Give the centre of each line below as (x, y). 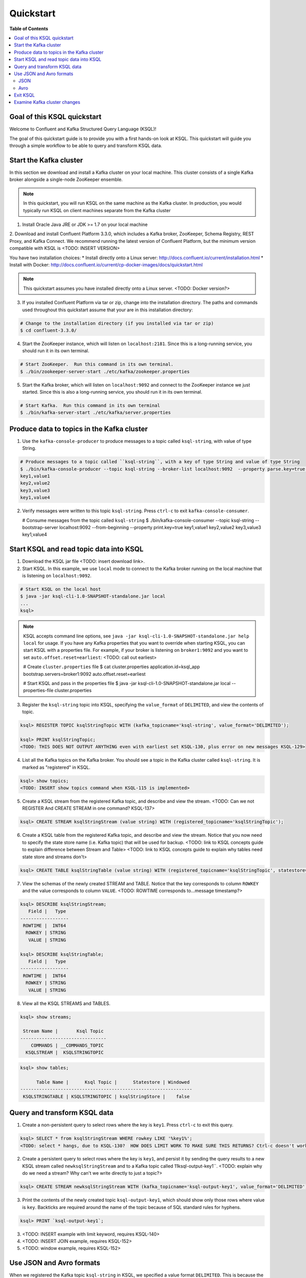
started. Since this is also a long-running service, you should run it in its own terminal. (112, 392)
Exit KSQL (24, 95)
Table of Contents (29, 29)
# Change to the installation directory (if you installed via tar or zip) (117, 323)
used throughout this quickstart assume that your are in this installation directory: (108, 310)
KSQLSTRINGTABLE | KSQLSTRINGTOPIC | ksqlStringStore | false (106, 1096)
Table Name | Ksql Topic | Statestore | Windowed (113, 1082)
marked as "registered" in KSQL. (56, 767)
